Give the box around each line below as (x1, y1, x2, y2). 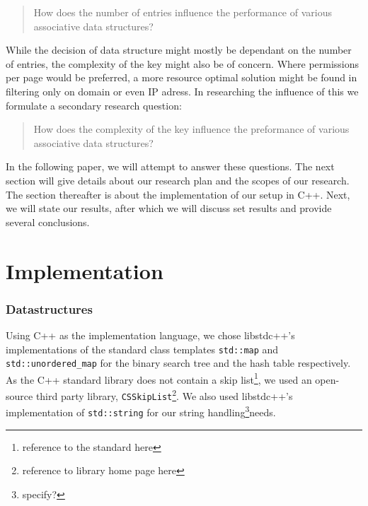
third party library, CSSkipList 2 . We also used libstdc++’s (35, 387, 293, 403)
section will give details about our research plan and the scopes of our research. (6, 172, 350, 187)
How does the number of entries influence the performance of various (33, 5, 332, 19)
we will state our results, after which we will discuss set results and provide (6, 201, 332, 216)
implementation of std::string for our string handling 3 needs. (6, 403, 276, 420)
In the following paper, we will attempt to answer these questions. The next (6, 159, 335, 174)
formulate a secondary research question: (6, 98, 182, 112)
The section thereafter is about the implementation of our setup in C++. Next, (6, 187, 350, 201)
